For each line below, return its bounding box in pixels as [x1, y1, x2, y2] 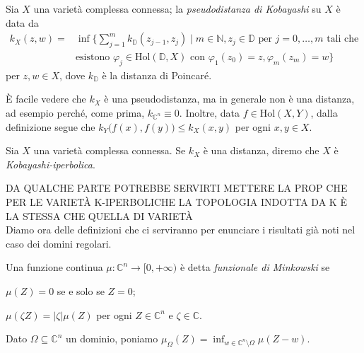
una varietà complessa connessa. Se [33, 143, 186, 158]
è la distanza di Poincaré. [102, 67, 212, 82]
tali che [327, 34, 359, 45]
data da [6, 15, 39, 30]
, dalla [310, 105, 338, 120]
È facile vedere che [6, 91, 86, 106]
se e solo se [57, 283, 105, 298]
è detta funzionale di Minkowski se [180, 260, 330, 274]
